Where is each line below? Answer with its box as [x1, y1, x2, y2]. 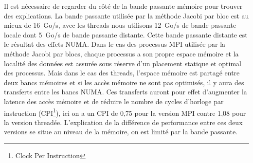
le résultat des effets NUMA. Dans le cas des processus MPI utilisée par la [4, 39, 226, 49]
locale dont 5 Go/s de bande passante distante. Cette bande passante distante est [4, 29, 248, 39]
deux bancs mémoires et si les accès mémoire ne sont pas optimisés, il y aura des [4, 77, 244, 87]
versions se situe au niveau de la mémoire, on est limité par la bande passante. [4, 127, 238, 137]
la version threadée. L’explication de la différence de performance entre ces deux [4, 117, 243, 127]
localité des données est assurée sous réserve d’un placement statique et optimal [4, 58, 242, 68]
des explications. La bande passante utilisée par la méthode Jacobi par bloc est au [4, 10, 249, 20]
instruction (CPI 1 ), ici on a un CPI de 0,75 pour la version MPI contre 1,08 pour [4, 106, 246, 118]
